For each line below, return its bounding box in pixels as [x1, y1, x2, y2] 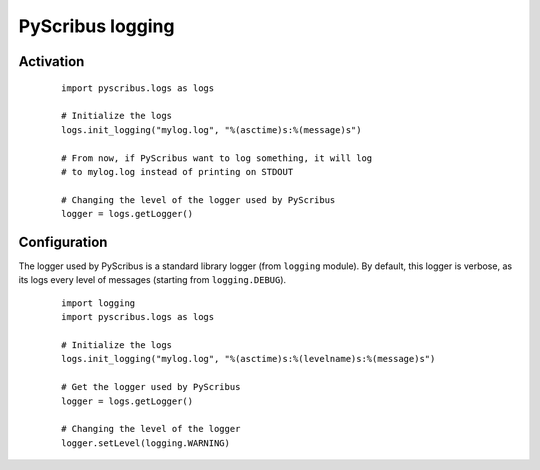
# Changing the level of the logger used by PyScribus [61, 194, 336, 205]
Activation [18, 53, 85, 70]
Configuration [18, 233, 108, 250]
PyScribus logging [18, 15, 175, 37]
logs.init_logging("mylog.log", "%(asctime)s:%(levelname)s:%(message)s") [61, 353, 436, 365]
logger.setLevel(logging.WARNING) [61, 437, 230, 449]
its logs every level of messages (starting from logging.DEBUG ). [18, 274, 287, 286]
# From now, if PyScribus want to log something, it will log [61, 152, 373, 164]
